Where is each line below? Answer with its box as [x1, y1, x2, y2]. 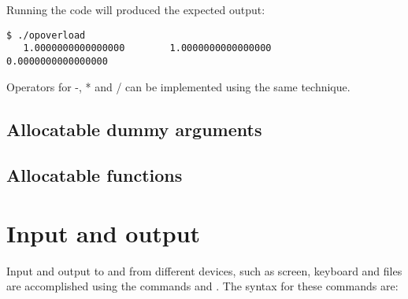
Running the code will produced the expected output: [6, 2, 265, 17]
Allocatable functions [6, 163, 183, 187]
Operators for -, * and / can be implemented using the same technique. [6, 78, 351, 94]
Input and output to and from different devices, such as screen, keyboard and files [6, 262, 402, 279]
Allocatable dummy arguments [6, 116, 262, 141]
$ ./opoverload [6, 29, 86, 41]
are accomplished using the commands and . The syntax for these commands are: [6, 278, 399, 294]
